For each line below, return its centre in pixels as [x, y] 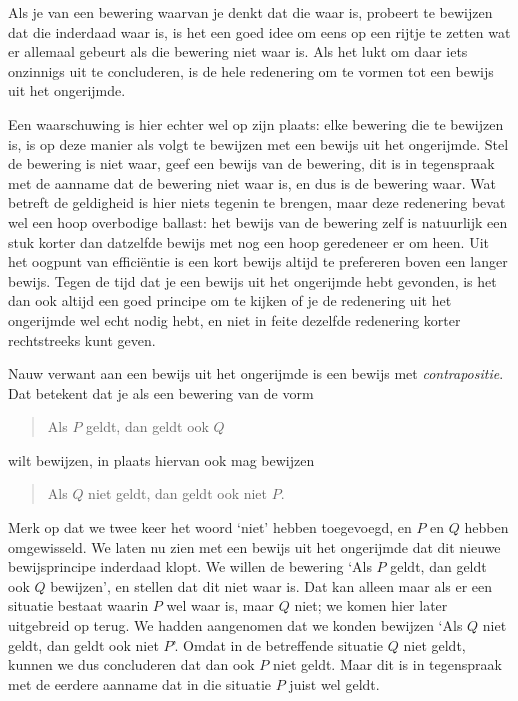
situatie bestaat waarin [78, 605]
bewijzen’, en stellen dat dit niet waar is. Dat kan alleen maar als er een [271, 585]
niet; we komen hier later [371, 605]
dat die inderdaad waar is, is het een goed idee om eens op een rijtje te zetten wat [259, 31]
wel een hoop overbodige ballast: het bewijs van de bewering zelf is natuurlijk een [258, 221]
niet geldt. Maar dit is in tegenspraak [387, 664]
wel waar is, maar [220, 605]
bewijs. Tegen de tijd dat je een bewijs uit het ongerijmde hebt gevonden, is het [252, 280]
